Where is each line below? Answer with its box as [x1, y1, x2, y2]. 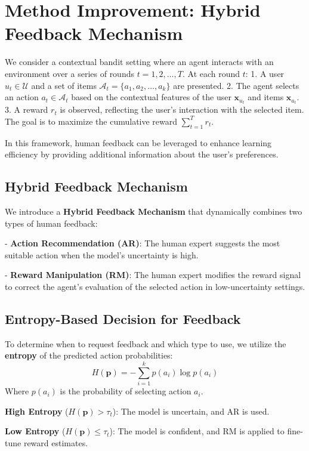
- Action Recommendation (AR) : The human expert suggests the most [5, 237, 280, 249]
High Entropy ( [5, 404, 69, 417]
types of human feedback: [5, 217, 98, 229]
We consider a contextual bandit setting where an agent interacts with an [5, 55, 274, 68]
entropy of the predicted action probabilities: [5, 349, 173, 362]
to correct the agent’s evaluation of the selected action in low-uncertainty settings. [5, 280, 305, 292]
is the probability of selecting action [60, 385, 191, 397]
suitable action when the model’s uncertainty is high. [5, 248, 199, 261]
